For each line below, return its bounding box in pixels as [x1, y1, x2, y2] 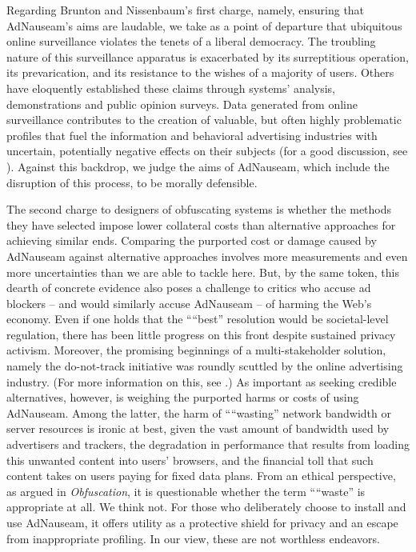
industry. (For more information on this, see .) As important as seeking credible [6, 373, 397, 390]
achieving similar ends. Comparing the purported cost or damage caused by [6, 232, 377, 249]
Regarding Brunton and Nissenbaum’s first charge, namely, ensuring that [6, 2, 365, 18]
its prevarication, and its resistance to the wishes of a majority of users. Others [6, 64, 394, 81]
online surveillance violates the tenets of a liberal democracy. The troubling [6, 33, 376, 50]
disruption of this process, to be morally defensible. [6, 174, 258, 190]
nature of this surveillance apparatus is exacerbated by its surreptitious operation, [6, 48, 409, 65]
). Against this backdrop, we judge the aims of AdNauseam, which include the [6, 158, 390, 174]
